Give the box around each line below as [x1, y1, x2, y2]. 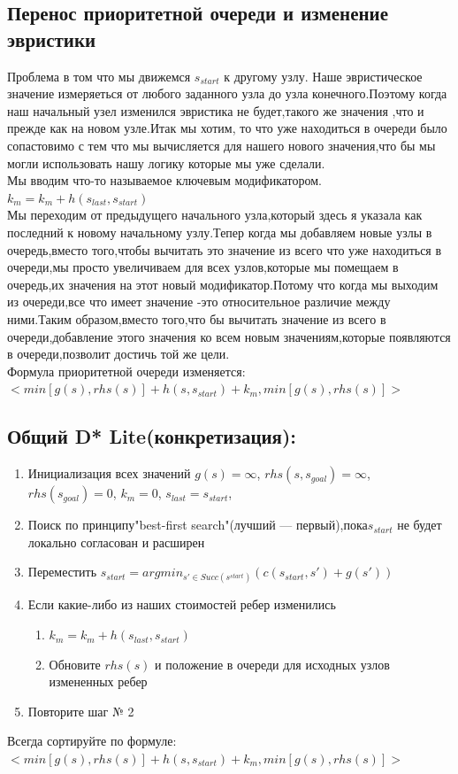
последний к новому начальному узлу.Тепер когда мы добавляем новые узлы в [7, 222, 432, 241]
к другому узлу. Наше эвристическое [224, 66, 423, 85]
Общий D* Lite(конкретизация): [7, 422, 297, 450]
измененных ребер [49, 672, 148, 691]
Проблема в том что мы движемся [7, 66, 191, 85]
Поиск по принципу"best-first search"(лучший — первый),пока [27, 515, 368, 534]
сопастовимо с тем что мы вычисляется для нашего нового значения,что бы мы [7, 135, 436, 154]
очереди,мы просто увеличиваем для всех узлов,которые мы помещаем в [7, 258, 399, 276]
